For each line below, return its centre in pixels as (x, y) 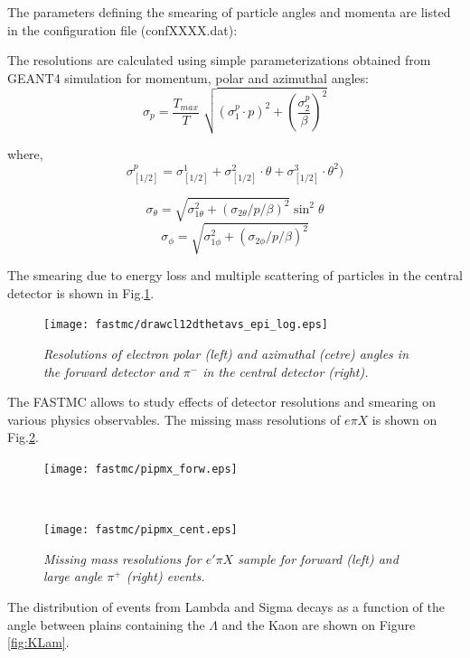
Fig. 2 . (23, 437)
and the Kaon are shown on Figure (319, 624)
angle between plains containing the (106, 624)
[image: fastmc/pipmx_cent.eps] (141, 530)
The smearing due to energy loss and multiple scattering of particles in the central (235, 275)
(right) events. (165, 576)
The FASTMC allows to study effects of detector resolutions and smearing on (222, 402)
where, (25, 153)
